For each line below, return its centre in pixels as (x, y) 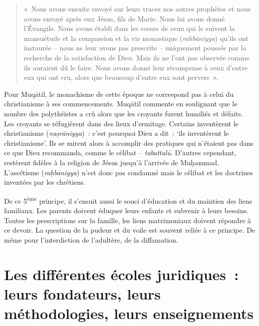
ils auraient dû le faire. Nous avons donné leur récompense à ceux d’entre (135, 67)
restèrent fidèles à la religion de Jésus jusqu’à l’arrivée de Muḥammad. (112, 162)
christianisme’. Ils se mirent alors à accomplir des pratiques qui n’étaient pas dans (129, 143)
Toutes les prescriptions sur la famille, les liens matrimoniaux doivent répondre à (128, 220)
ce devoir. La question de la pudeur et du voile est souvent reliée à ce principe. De (130, 230)
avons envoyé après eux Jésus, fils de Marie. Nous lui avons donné (124, 18)
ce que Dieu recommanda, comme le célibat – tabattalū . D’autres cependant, (120, 153)
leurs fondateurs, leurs (83, 293)
